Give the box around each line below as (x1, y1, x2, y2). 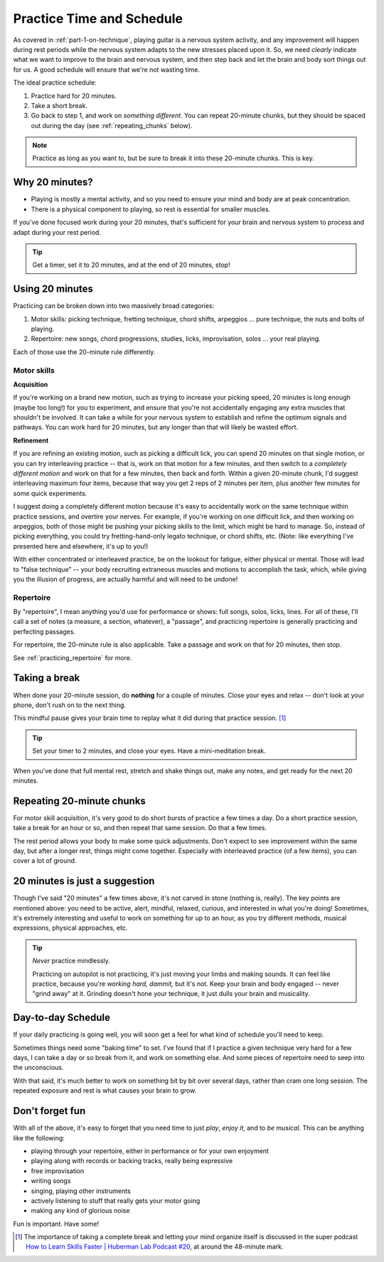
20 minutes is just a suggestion (13, 875, 155, 887)
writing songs (31, 1177, 71, 1185)
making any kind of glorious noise (31, 1207, 130, 1215)
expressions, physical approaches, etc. (13, 923, 128, 932)
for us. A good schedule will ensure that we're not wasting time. (13, 65, 201, 74)
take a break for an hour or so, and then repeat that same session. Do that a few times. (13, 824, 267, 832)
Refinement (13, 436, 49, 445)
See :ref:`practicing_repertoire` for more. (13, 653, 132, 662)
